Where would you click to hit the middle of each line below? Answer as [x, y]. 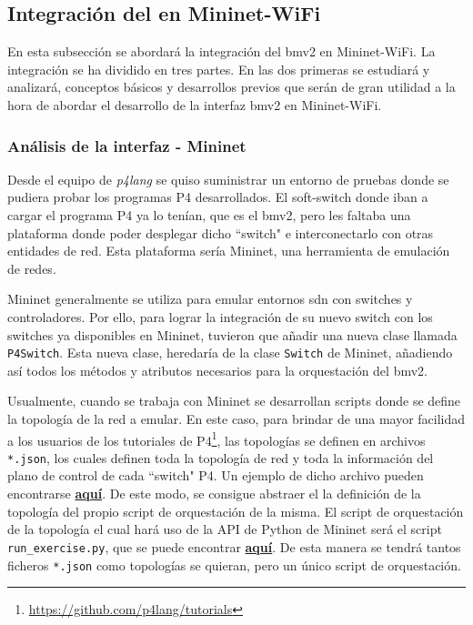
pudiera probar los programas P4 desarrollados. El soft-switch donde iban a [218, 197]
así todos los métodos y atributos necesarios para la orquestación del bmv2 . [217, 370]
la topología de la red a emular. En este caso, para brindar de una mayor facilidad [236, 418]
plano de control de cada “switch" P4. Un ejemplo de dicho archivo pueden [216, 475]
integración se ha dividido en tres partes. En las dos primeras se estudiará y [219, 69]
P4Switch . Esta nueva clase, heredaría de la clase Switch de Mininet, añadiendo [230, 353]
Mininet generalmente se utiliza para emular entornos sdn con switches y [210, 299]
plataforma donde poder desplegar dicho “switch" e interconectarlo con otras [221, 232]
